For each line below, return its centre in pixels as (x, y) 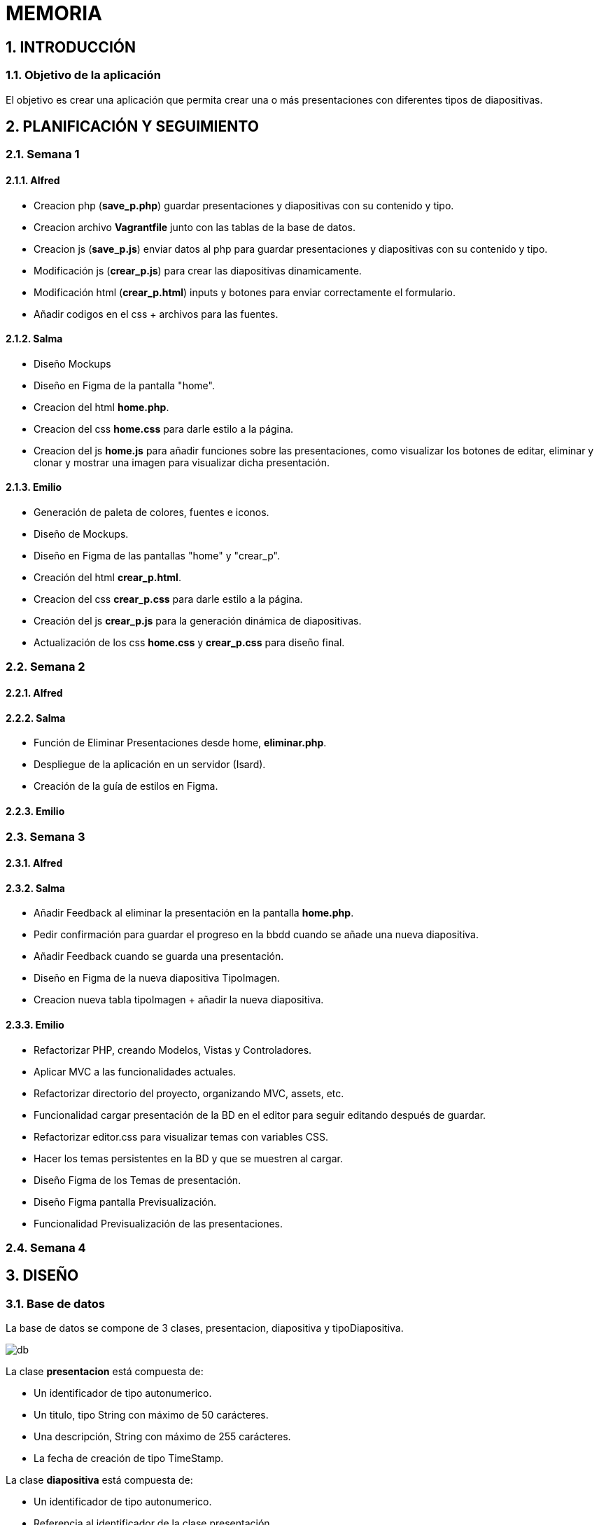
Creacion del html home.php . (101, 407)
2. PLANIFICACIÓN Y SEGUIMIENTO (132, 126)
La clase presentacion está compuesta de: (105, 1372)
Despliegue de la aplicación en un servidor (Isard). (150, 765)
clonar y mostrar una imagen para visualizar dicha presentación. (182, 462)
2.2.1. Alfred (34, 693)
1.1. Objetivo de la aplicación (83, 75)
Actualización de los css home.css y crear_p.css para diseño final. (189, 643)
